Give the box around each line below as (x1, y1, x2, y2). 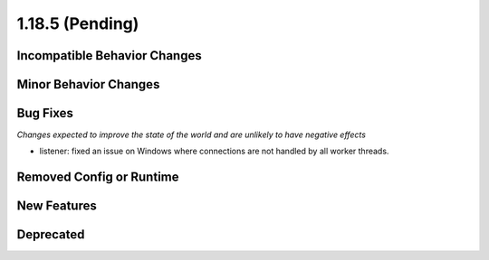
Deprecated (16, 227, 85, 243)
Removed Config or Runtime (16, 170, 179, 185)
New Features (16, 199, 97, 214)
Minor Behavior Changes (16, 77, 160, 92)
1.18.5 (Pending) (16, 14, 139, 33)
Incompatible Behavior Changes (16, 48, 203, 63)
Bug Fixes (16, 106, 74, 121)
